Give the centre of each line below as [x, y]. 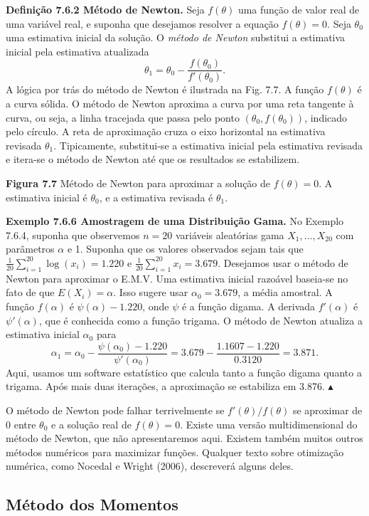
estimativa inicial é [47, 197]
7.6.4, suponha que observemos [73, 235]
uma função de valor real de [299, 9]
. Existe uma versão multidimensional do [269, 424]
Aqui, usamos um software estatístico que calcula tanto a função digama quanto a [184, 372]
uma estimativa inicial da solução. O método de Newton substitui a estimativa [176, 37]
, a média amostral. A [285, 292]
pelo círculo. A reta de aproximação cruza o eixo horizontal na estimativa [166, 131]
